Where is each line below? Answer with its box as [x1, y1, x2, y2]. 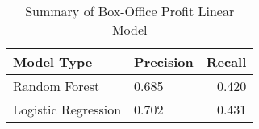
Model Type [13, 52, 93, 71]
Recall [206, 52, 247, 71]
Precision [134, 52, 194, 71]
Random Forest [13, 77, 100, 95]
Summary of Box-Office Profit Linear [25, 2, 235, 20]
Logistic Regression [13, 100, 122, 119]
